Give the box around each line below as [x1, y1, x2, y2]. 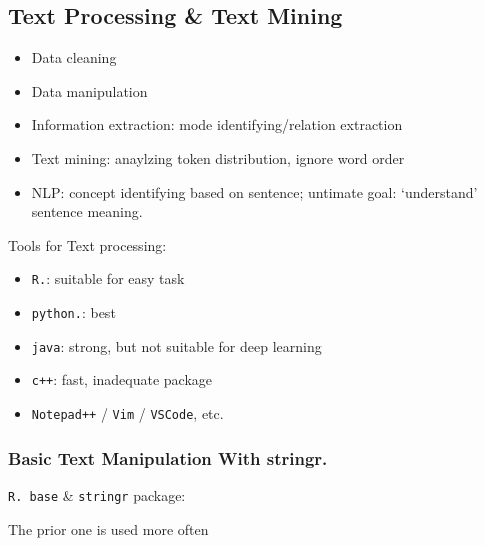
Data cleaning [31, 47, 117, 68]
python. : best [31, 302, 116, 323]
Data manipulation [31, 80, 148, 101]
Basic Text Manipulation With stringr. [8, 445, 328, 470]
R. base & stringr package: [8, 484, 186, 505]
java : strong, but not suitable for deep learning [31, 335, 322, 356]
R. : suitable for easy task [31, 268, 185, 289]
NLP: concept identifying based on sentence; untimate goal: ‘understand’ [31, 181, 478, 202]
